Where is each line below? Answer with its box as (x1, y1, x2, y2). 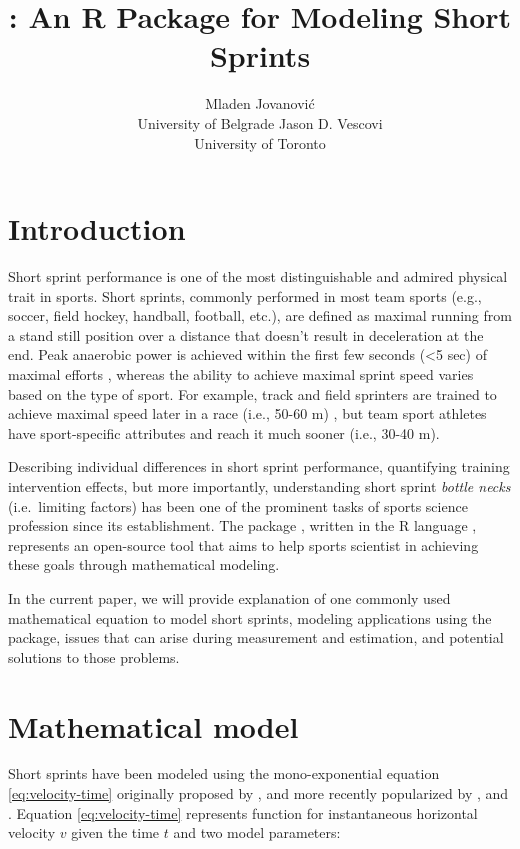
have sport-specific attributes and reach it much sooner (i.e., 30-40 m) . (8, 422, 440, 443)
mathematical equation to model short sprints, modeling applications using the (8, 607, 492, 628)
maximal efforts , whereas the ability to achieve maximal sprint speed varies (8, 364, 474, 384)
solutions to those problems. (8, 646, 180, 667)
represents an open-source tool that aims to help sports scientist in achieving (8, 534, 479, 555)
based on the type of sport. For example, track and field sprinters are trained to (8, 383, 497, 404)
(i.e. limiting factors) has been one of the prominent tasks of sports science (8, 495, 468, 516)
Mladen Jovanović (205, 93, 315, 114)
